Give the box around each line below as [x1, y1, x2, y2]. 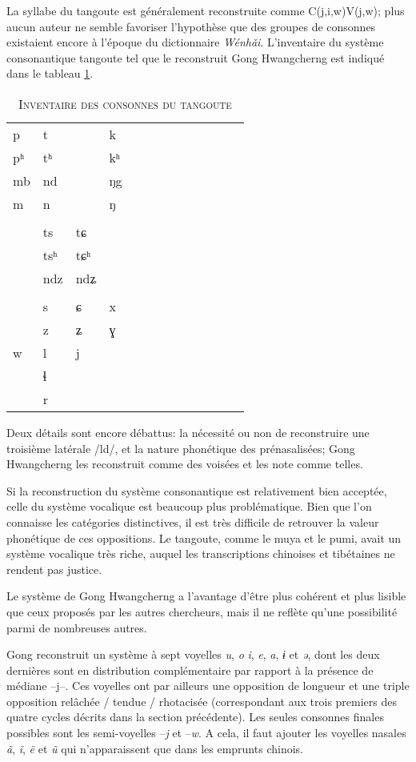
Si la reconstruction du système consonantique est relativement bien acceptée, [6, 482, 387, 499]
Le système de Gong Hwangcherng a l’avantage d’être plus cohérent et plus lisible [6, 588, 406, 604]
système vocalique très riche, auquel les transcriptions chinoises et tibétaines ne [6, 545, 395, 562]
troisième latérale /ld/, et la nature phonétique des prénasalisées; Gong [6, 439, 355, 456]
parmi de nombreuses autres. [6, 619, 147, 636]
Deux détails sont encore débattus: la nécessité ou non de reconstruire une [6, 423, 370, 440]
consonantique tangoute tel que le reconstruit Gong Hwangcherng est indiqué [6, 49, 385, 66]
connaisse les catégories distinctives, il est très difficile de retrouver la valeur [6, 513, 379, 530]
